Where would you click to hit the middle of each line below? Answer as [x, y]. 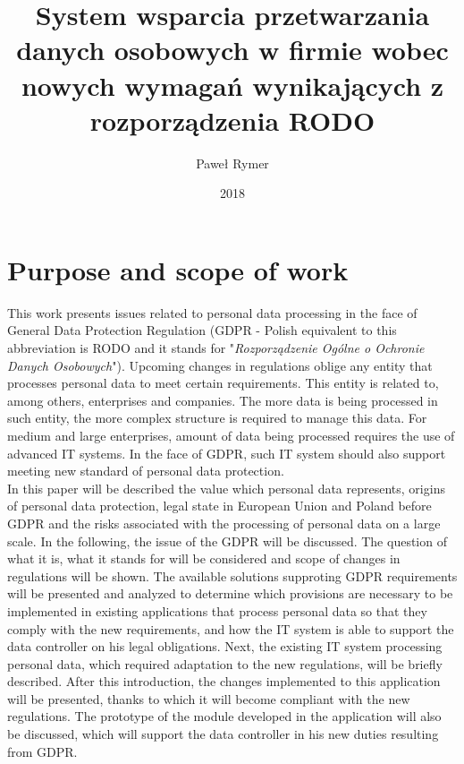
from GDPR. [42, 751]
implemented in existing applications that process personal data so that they [217, 610]
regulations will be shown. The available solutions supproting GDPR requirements [232, 575]
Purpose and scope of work [178, 269]
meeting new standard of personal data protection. [146, 471]
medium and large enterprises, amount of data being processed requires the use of [231, 435]
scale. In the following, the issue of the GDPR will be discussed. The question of [227, 541]
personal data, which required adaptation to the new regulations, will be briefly [225, 663]
